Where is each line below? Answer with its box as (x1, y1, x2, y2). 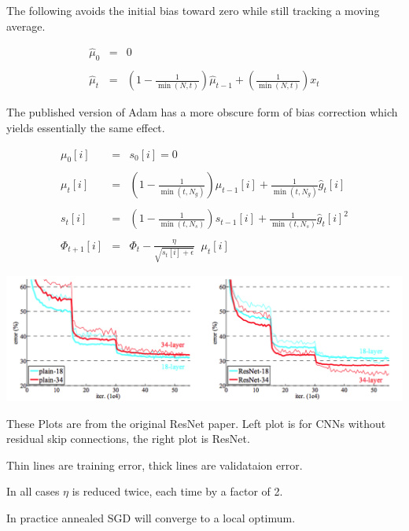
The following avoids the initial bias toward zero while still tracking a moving (6, 2, 380, 18)
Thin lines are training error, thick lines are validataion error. (6, 456, 303, 473)
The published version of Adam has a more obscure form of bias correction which (6, 104, 398, 120)
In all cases (6, 483, 60, 500)
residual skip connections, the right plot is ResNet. (6, 430, 250, 447)
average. (6, 17, 46, 34)
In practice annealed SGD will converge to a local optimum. (6, 509, 296, 525)
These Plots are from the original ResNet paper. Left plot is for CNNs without (6, 415, 386, 431)
